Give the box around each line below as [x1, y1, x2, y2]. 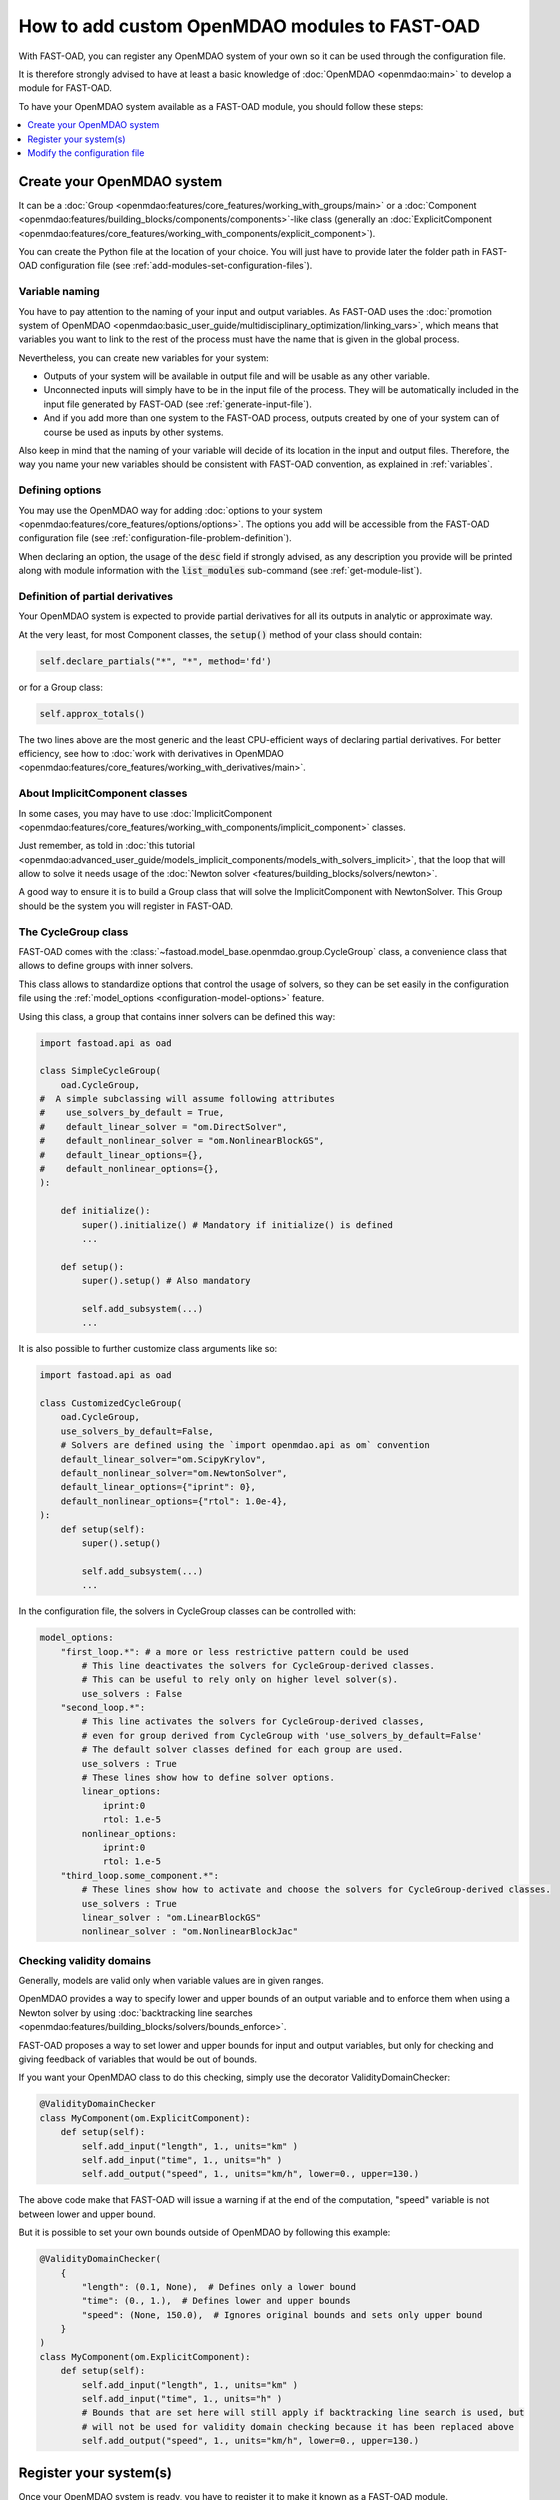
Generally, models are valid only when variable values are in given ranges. [18, 1975, 324, 1987]
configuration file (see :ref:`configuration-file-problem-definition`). [18, 532, 292, 544]
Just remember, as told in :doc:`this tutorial [18, 840, 195, 852]
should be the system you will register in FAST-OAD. [18, 900, 234, 912]
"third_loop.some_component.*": [60, 1870, 220, 1881]
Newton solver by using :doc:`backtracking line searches [18, 2006, 254, 2019]
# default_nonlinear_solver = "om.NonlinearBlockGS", [39, 1135, 325, 1147]
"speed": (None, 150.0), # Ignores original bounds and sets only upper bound [81, 2309, 483, 2320]
